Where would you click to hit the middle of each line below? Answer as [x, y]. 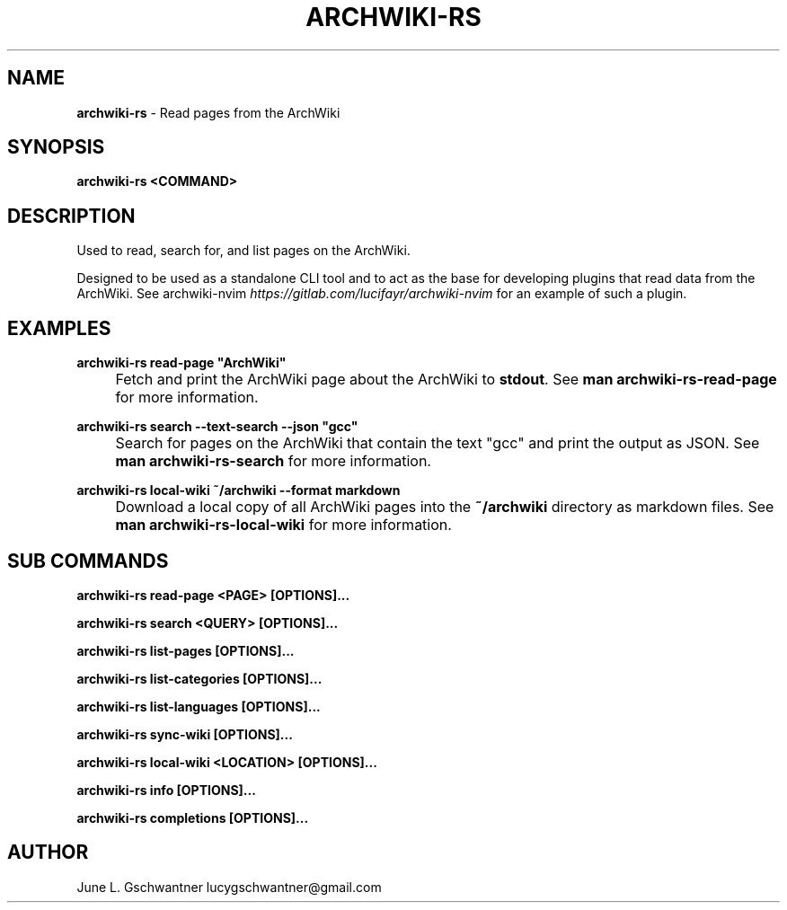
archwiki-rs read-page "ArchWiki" [181, 363]
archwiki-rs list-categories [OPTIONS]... [199, 678]
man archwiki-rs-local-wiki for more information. [283, 525]
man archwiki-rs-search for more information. [273, 461]
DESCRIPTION [71, 216]
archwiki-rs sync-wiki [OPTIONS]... [185, 734]
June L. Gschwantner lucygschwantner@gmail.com [229, 887]
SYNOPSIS [56, 147]
